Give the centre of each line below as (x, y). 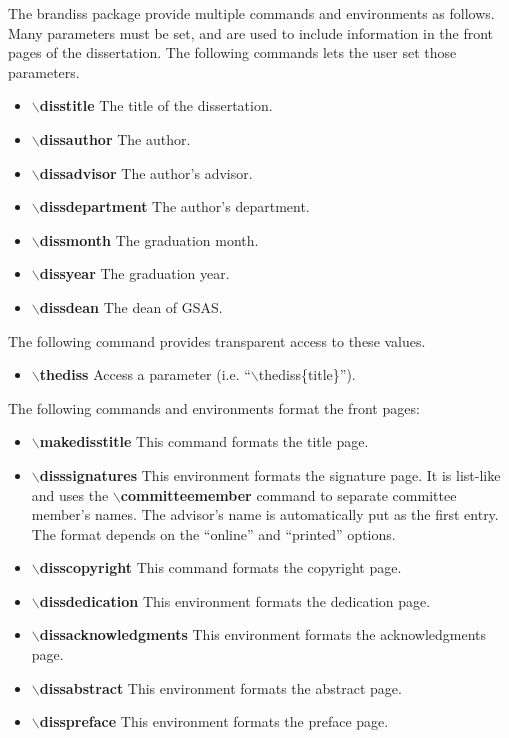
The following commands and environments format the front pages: (214, 407)
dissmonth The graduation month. (149, 239)
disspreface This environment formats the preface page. (214, 721)
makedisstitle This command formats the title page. (204, 441)
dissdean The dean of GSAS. (131, 306)
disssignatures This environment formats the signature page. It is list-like (270, 474)
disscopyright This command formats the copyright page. (220, 567)
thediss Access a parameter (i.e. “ (145, 374)
